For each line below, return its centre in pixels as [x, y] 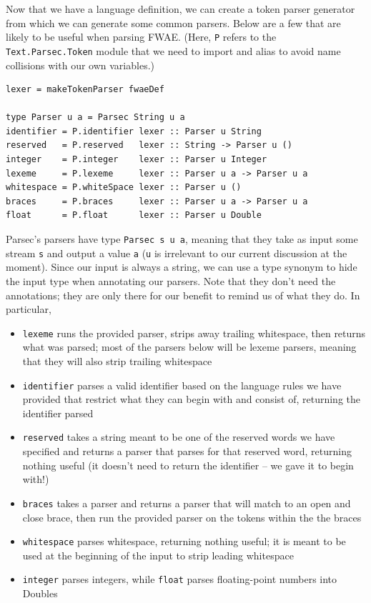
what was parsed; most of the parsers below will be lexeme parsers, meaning [189, 347]
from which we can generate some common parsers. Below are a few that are [173, 23]
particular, [29, 309]
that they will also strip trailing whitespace [117, 360]
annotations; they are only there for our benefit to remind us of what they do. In [183, 295]
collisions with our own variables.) [80, 65]
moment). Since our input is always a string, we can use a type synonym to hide [182, 267]
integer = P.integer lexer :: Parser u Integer [137, 160]
